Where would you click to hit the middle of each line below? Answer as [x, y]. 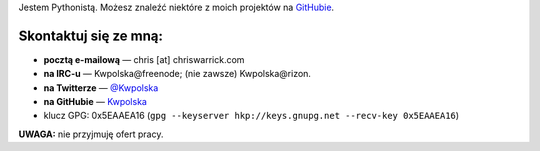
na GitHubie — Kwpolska [95, 102]
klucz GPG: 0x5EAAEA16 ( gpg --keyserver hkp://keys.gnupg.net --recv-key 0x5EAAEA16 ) [251, 116]
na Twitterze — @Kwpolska [101, 87]
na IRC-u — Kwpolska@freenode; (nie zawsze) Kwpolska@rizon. [177, 74]
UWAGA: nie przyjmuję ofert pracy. [91, 134]
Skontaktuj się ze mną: [91, 35]
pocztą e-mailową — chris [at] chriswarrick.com [144, 59]
